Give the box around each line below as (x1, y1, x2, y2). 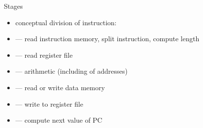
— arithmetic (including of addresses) (15, 66, 128, 76)
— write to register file (15, 98, 84, 109)
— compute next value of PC (15, 115, 102, 125)
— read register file (15, 49, 73, 60)
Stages (4, 1, 23, 11)
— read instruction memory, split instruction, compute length (15, 33, 200, 44)
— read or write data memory (15, 82, 105, 92)
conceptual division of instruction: (15, 17, 117, 27)
